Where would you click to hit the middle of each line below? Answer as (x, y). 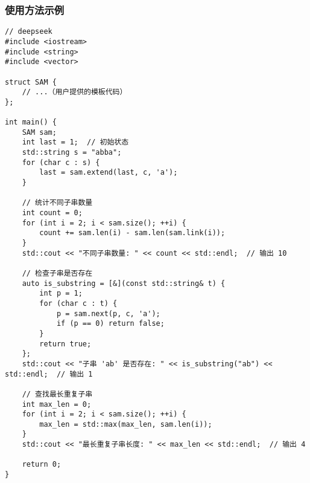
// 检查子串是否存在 (57, 273)
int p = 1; (61, 293)
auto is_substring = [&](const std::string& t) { (124, 283)
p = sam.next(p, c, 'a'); (108, 313)
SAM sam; (39, 132)
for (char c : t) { (78, 303)
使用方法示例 (35, 9)
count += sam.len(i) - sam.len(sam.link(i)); (132, 233)
